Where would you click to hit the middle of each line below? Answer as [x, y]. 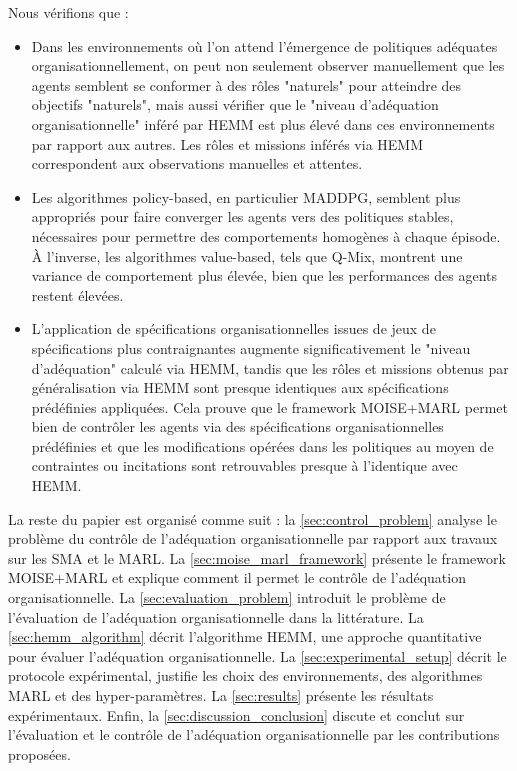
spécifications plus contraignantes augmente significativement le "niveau [251, 347]
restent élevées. [77, 294]
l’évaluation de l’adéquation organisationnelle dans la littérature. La [216, 616]
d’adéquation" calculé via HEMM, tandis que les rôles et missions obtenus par [270, 367]
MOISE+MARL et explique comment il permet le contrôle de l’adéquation [237, 577]
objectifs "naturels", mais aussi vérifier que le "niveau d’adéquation [235, 104]
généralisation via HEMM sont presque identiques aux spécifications [240, 387]
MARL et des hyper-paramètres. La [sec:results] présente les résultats [221, 695]
